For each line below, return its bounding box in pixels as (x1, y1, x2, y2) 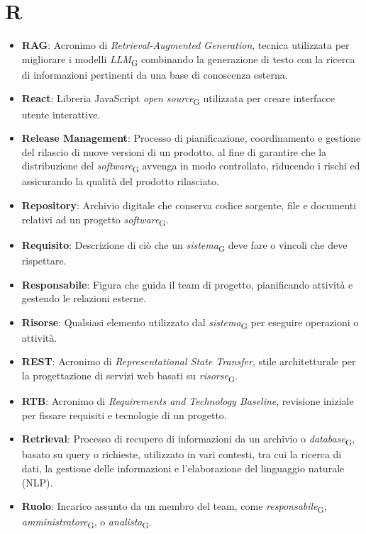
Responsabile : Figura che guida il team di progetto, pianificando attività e (21, 277, 353, 291)
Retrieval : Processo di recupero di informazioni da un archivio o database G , (21, 431, 355, 448)
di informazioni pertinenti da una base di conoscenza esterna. (21, 67, 288, 82)
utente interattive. (21, 106, 101, 121)
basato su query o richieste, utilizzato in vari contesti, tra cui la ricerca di (21, 447, 342, 462)
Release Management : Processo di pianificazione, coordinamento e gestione (21, 130, 361, 145)
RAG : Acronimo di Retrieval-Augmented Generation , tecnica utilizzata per (21, 38, 350, 52)
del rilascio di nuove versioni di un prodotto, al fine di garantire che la (21, 144, 327, 159)
